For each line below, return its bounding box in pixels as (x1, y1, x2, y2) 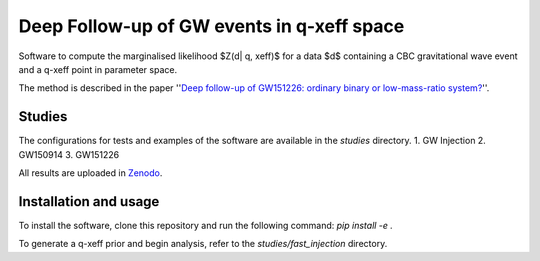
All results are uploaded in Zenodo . (18, 167, 163, 179)
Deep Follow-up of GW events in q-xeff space (18, 15, 405, 37)
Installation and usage (18, 193, 160, 210)
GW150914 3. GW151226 (18, 148, 120, 160)
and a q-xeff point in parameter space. (18, 63, 178, 75)
